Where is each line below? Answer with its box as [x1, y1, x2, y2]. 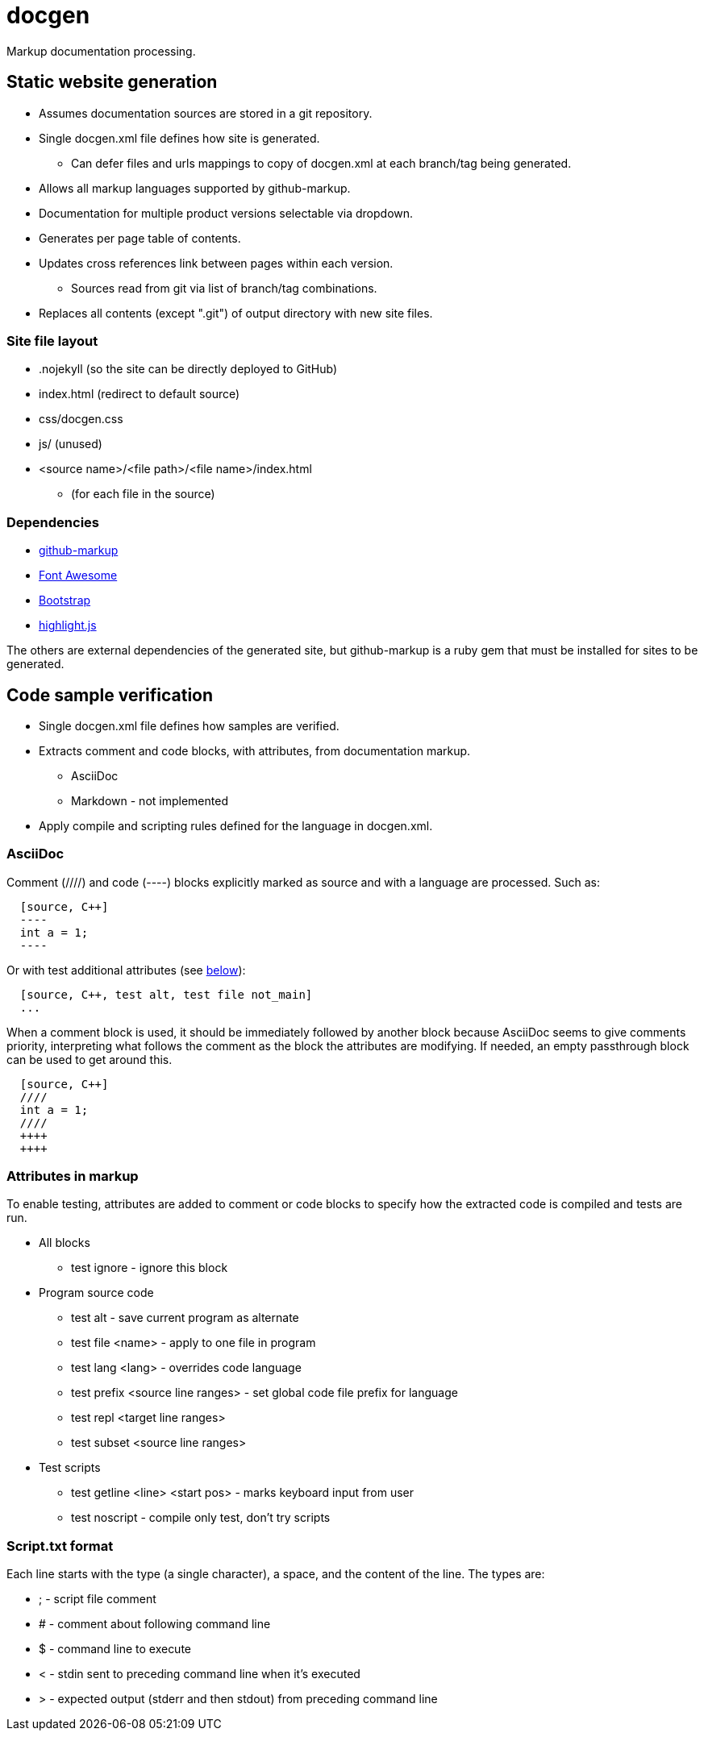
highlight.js [39, 618, 97, 633]
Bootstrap [39, 593, 91, 608]
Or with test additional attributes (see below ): [6, 962, 246, 977]
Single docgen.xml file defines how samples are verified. [39, 718, 340, 733]
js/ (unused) [39, 437, 102, 451]
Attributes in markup [6, 1168, 139, 1185]
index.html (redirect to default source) [39, 387, 240, 401]
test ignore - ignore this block [71, 1261, 228, 1275]
